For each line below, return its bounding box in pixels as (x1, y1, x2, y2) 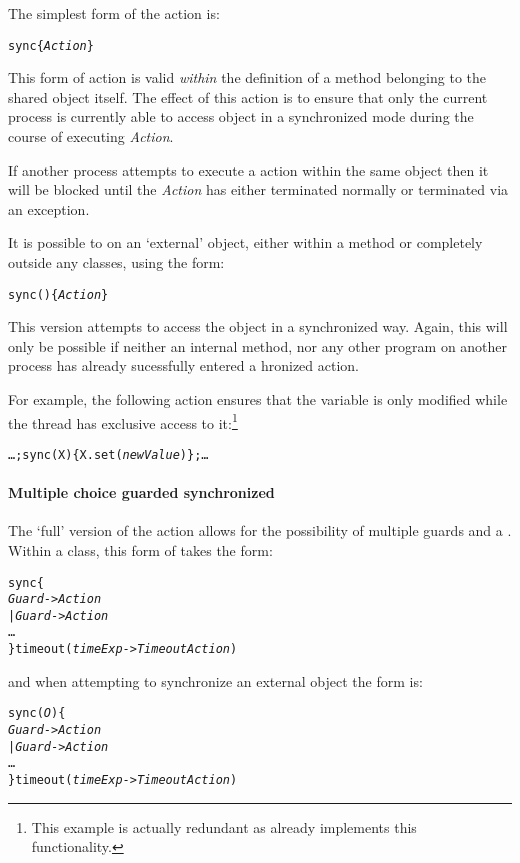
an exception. (8, 198, 90, 219)
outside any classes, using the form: (8, 252, 225, 272)
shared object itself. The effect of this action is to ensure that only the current (8, 86, 488, 107)
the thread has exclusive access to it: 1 (8, 409, 238, 433)
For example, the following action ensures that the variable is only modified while (8, 389, 508, 410)
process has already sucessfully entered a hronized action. (8, 355, 359, 376)
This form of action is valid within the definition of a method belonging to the (8, 67, 487, 88)
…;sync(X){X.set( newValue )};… (8, 447, 209, 462)
